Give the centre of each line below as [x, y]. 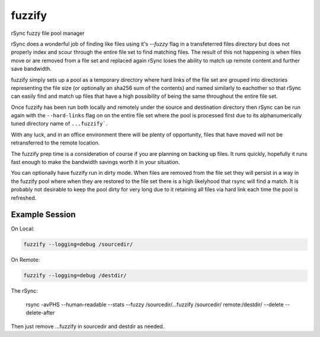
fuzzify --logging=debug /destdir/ [75, 276]
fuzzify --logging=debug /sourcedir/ [78, 245]
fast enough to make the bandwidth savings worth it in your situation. [95, 162]
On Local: [23, 229]
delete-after [40, 313]
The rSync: [24, 291]
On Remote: [25, 260]
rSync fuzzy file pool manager [48, 33]
